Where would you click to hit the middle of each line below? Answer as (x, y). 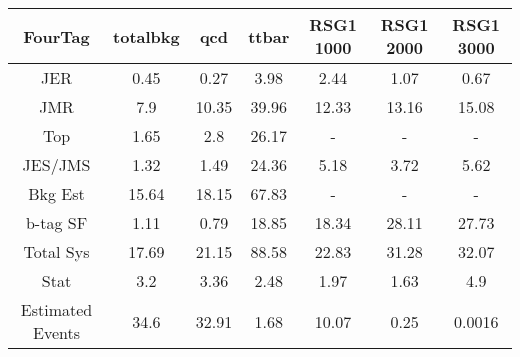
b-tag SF (56, 222)
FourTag (56, 36)
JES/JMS (56, 164)
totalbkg (146, 36)
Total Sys (56, 251)
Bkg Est (56, 193)
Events (56, 332)
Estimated (56, 309)
